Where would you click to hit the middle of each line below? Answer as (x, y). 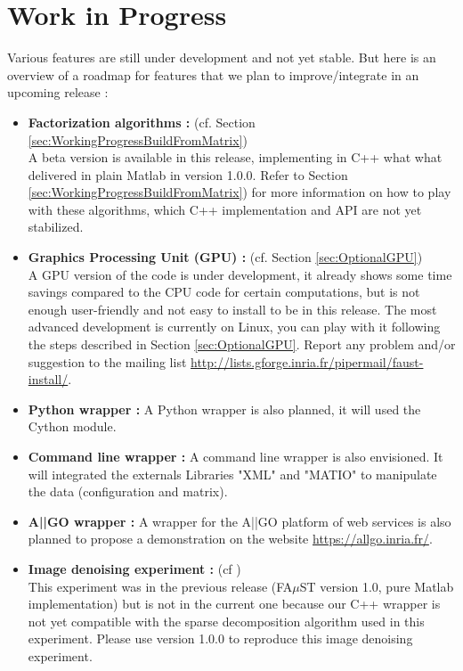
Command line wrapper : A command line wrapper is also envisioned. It (236, 456)
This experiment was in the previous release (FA (160, 586)
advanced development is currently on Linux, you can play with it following (234, 327)
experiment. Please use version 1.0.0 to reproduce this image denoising (220, 638)
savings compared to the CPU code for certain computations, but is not (224, 292)
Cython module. (72, 426)
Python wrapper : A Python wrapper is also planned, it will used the (224, 409)
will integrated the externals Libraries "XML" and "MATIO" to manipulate (232, 474)
